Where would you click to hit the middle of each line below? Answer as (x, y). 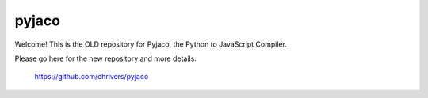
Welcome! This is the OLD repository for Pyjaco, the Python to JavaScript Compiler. (151, 44)
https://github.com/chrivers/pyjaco (92, 77)
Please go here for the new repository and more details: (106, 58)
